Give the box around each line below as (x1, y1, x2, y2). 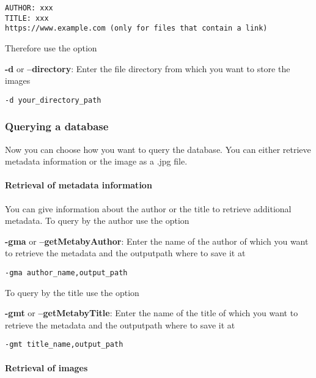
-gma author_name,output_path (5, 268, 128, 277)
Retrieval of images (5, 361, 88, 374)
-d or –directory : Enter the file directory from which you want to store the (5, 62, 290, 75)
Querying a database (5, 119, 109, 134)
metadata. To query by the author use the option (5, 214, 189, 227)
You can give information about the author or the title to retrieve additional (5, 202, 292, 215)
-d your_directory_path (5, 95, 101, 105)
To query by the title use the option (5, 286, 139, 298)
